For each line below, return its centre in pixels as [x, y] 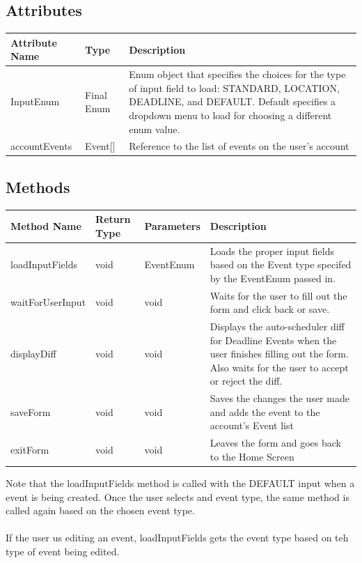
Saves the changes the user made [280, 398]
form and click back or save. [270, 309]
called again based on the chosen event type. [100, 510]
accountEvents [41, 146]
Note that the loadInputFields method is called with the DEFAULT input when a [180, 483]
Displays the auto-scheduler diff [277, 326]
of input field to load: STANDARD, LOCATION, [234, 87]
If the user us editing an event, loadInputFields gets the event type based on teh [177, 538]
